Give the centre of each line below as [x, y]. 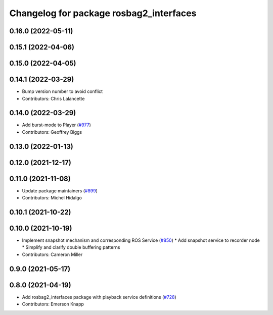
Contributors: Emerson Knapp [53, 304]
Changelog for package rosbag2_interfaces [103, 13]
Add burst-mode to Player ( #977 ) [56, 125]
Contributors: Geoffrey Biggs [52, 132]
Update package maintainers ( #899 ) [60, 191]
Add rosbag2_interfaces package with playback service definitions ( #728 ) [99, 297]
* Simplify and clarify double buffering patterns [71, 247]
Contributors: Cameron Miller [52, 254]
